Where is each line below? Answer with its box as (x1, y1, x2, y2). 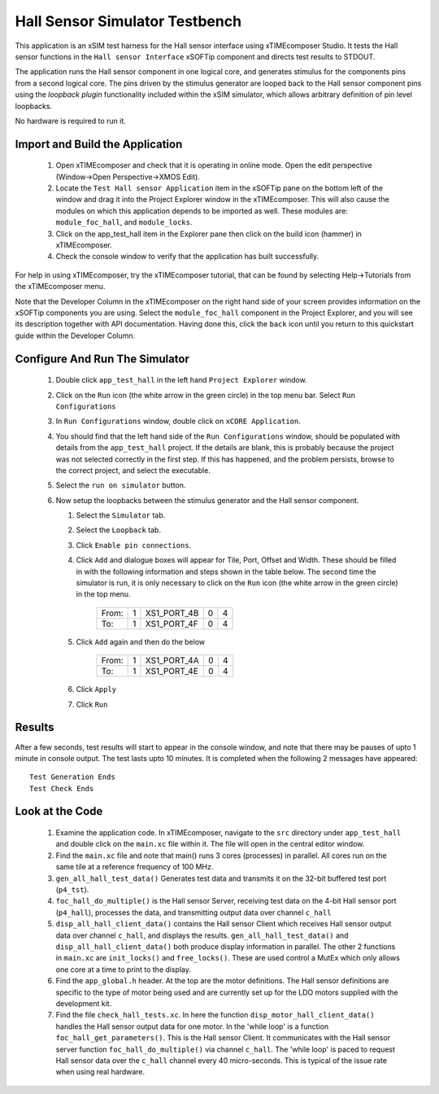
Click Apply (76, 685, 117, 694)
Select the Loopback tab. (76, 525, 162, 535)
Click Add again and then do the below (76, 637, 206, 646)
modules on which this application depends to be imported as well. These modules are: (55, 206, 349, 216)
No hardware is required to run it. (15, 116, 126, 125)
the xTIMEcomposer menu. (15, 282, 106, 291)
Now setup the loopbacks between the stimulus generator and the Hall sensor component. (55, 495, 359, 505)
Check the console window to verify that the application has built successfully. (55, 252, 319, 261)
